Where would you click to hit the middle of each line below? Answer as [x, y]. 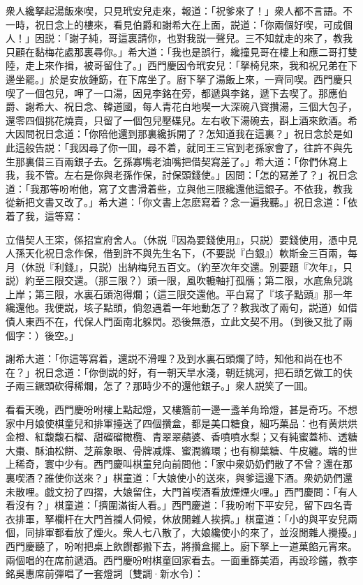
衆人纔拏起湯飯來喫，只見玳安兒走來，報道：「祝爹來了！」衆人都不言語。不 [179, 10]
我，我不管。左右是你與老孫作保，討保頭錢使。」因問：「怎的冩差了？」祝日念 [181, 175]
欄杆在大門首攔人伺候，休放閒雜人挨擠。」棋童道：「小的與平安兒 [201, 518]
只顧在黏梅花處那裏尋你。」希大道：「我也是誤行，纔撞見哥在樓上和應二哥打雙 [181, 51]
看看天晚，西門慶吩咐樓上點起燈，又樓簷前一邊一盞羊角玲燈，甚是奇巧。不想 [181, 409]
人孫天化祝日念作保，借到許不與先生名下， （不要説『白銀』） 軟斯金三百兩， [177, 253]
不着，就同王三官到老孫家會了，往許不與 [250, 147]
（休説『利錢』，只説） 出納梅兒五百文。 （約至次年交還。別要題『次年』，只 [184, 266]
